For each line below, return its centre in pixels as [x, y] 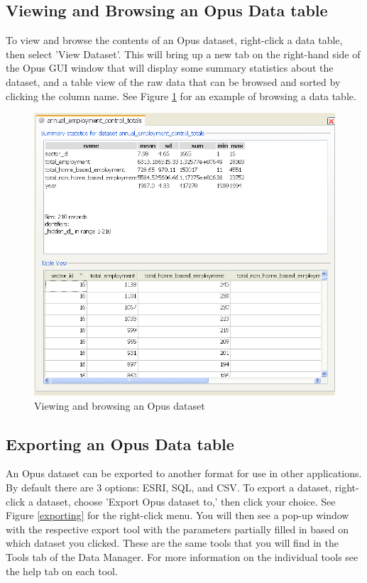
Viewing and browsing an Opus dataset [120, 405]
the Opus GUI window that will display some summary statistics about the [170, 68]
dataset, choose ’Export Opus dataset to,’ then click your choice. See [186, 501]
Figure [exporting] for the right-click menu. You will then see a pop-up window [177, 515]
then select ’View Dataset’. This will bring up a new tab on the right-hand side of [183, 54]
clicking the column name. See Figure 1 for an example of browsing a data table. [181, 96]
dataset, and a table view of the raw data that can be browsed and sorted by [173, 81]
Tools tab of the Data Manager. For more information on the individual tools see [182, 556]
